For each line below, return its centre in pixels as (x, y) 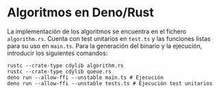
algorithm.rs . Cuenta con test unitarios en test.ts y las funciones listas (109, 38)
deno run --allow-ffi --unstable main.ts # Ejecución (86, 77)
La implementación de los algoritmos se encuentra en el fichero (97, 31)
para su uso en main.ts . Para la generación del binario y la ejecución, (105, 46)
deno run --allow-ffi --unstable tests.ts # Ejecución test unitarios (110, 83)
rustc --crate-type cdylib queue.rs (59, 72)
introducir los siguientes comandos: (57, 53)
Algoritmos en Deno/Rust (80, 13)
